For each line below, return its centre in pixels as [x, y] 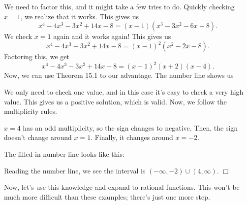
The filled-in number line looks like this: [64, 154]
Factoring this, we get [37, 56]
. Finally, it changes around [132, 137]
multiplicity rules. [31, 111]
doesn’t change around [38, 137]
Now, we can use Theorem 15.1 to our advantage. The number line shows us [119, 75]
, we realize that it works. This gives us [79, 16]
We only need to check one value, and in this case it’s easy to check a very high [124, 91]
